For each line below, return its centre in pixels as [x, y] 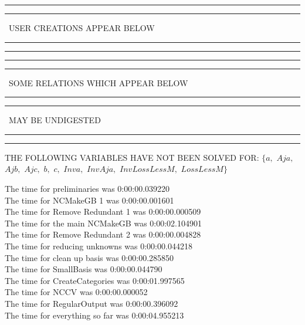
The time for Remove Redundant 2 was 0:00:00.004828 [103, 234]
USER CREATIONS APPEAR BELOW [82, 28]
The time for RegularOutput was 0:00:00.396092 [91, 303]
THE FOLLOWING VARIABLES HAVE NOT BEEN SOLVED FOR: [132, 157]
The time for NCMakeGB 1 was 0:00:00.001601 [89, 200]
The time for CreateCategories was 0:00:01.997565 [95, 280]
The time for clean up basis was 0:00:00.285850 [89, 257]
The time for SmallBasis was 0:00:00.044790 [84, 269]
